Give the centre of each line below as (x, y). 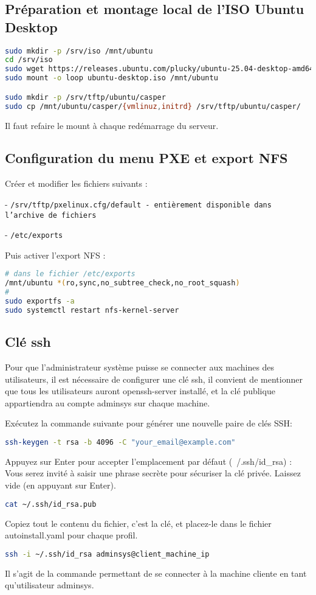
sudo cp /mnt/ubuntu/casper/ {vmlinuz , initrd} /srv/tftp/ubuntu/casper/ (153, 106)
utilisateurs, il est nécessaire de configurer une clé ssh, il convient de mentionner (154, 379)
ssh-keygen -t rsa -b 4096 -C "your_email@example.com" (120, 442)
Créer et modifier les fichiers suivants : (76, 183)
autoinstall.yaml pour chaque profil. (71, 535)
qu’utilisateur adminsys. (50, 585)
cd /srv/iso (29, 60)
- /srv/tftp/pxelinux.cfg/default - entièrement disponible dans (138, 204)
